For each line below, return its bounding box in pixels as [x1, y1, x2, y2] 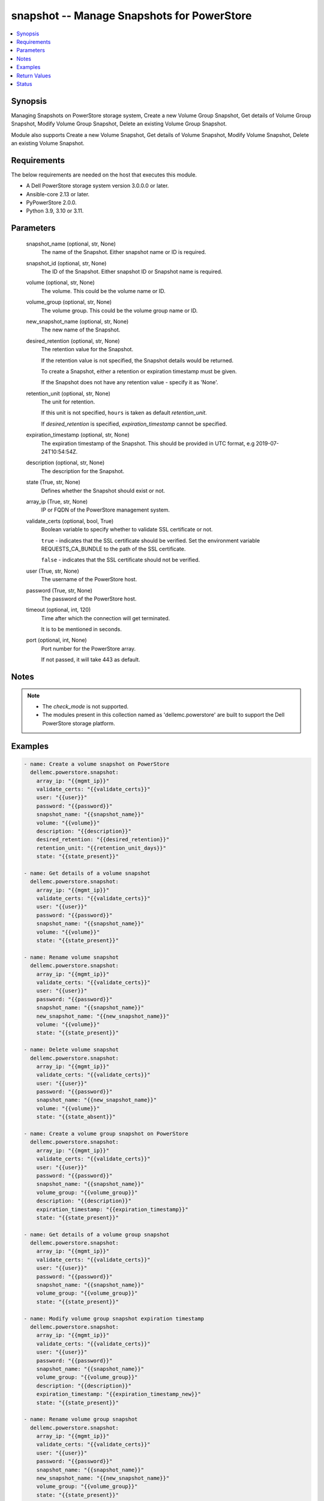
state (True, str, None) [26, 479, 81, 486]
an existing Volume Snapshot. [11, 139, 85, 146]
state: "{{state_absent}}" [36, 1114, 116, 1120]
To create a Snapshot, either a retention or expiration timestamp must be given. [41, 367, 237, 375]
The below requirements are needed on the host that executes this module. [11, 171, 197, 178]
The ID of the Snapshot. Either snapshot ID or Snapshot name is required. [41, 268, 223, 276]
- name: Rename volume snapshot [23, 953, 119, 961]
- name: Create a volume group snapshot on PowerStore [23, 1131, 188, 1137]
